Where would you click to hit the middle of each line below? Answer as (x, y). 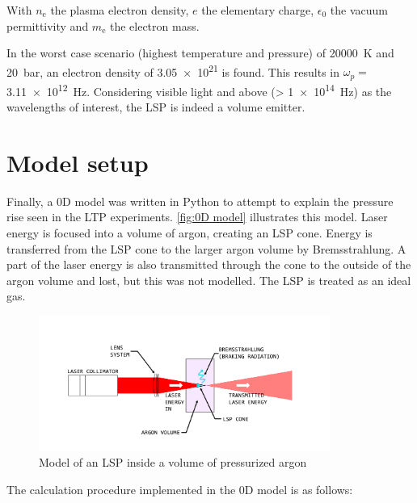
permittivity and (48, 25)
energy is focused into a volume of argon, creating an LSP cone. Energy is (190, 233)
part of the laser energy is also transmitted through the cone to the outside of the (209, 264)
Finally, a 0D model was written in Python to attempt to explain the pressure (200, 201)
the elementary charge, (258, 10)
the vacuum (359, 10)
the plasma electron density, (120, 10)
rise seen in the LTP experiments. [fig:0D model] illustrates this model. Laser (197, 217)
